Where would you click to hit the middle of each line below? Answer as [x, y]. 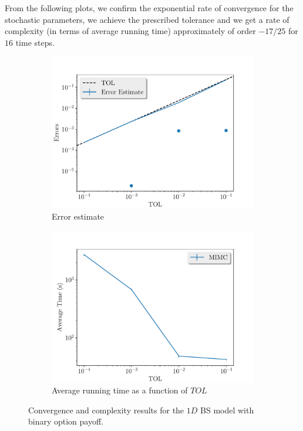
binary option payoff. [66, 421]
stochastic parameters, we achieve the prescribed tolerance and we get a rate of [147, 19]
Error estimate [78, 216]
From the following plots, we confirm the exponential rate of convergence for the [149, 8]
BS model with [227, 410]
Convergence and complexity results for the [106, 410]
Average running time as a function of [120, 390]
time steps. [35, 42]
